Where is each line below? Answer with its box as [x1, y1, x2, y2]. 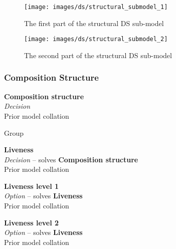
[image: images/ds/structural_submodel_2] [24, 36, 168, 43]
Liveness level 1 [4, 180, 59, 191]
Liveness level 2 [4, 217, 59, 227]
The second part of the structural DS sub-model [24, 50, 172, 60]
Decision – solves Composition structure [4, 154, 138, 164]
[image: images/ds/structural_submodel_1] [24, 4, 168, 11]
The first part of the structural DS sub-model [24, 18, 164, 28]
